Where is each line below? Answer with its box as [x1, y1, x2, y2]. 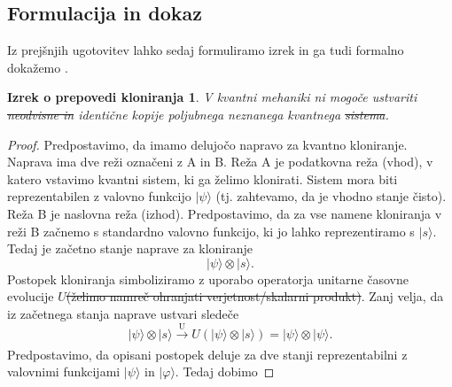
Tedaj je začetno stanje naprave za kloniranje [7, 239, 253, 258]
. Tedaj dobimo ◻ [175, 362, 275, 381]
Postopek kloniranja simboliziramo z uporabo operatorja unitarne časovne [7, 269, 409, 288]
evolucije [7, 287, 54, 306]
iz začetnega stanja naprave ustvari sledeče [7, 304, 239, 322]
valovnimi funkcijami [7, 362, 121, 381]
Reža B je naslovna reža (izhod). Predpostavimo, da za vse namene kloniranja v [7, 204, 442, 222]
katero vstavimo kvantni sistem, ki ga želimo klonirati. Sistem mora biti [7, 169, 398, 188]
